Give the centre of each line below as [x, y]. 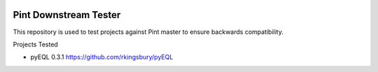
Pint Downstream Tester [67, 15]
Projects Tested [36, 44]
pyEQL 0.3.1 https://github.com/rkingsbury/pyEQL [102, 57]
